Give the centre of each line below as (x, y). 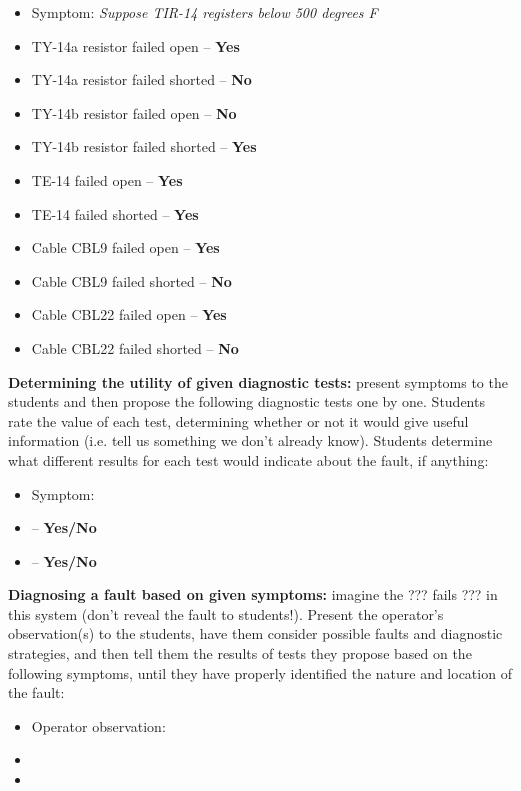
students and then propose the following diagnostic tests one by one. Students (246, 401)
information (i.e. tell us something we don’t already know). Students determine (250, 440)
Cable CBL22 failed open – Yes (129, 314)
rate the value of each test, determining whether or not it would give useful (238, 420)
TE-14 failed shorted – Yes (115, 213)
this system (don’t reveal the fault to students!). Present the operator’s (226, 613)
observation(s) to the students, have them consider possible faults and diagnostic (255, 633)
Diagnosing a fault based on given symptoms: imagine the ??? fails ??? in (253, 594)
